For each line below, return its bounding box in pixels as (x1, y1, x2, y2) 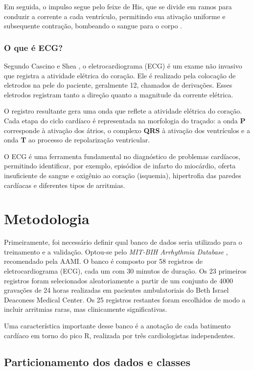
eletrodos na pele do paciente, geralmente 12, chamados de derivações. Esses (4, 80, 232, 90)
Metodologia (4, 208, 90, 229)
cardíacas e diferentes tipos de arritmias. (4, 180, 125, 190)
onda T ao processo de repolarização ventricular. (4, 135, 150, 145)
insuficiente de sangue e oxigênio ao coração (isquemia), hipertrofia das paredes (4, 170, 241, 180)
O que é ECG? (4, 41, 63, 53)
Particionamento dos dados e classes (4, 354, 190, 369)
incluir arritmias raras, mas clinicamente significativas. (4, 304, 167, 314)
